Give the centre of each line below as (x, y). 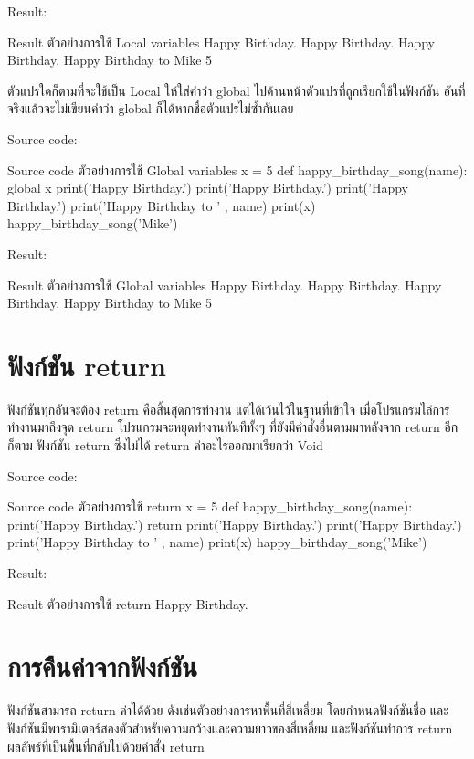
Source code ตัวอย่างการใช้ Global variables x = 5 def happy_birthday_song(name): (237, 169)
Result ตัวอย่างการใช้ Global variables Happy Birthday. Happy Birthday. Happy (225, 285)
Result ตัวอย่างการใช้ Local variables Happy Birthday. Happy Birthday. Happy (221, 42)
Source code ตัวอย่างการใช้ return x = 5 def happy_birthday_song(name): (210, 506)
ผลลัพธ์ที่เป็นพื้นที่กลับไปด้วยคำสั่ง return (106, 746)
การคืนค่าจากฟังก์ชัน (102, 666)
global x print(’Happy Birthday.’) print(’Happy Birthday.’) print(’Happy (208, 188)
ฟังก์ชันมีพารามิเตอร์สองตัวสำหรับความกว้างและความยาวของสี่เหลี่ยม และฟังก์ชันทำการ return (230, 727)
